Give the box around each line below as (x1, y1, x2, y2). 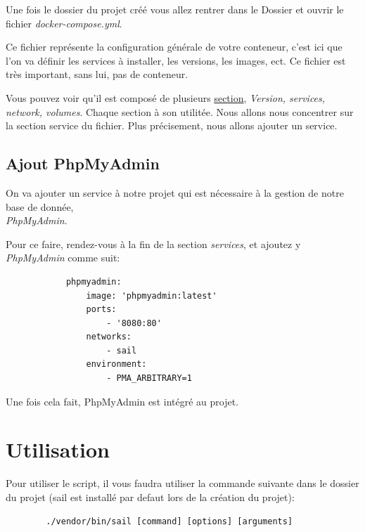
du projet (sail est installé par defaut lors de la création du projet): (6, 489, 295, 504)
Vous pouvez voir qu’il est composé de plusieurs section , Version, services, (6, 90, 326, 105)
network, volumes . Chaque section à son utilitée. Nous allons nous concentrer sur (6, 104, 354, 119)
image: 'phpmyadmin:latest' (86, 290, 217, 301)
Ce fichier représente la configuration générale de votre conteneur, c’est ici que (6, 39, 342, 54)
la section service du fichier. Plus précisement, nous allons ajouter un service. (6, 118, 338, 133)
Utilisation (6, 435, 110, 464)
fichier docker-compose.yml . (6, 15, 122, 30)
